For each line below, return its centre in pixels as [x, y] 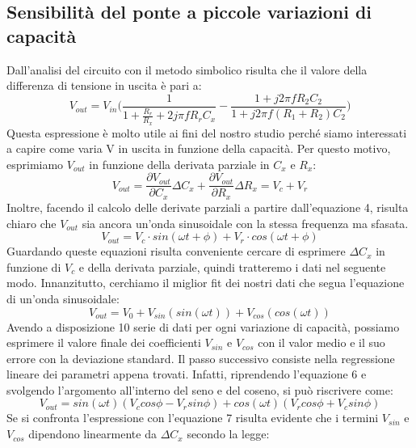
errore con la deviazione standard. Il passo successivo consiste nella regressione [201, 358]
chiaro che [32, 223]
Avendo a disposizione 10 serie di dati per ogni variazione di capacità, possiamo [203, 326]
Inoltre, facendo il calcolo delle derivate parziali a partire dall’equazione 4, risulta [208, 207]
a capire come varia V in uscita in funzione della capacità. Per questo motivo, [199, 148]
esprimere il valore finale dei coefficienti [104, 342]
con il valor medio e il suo [321, 342]
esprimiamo [35, 164]
